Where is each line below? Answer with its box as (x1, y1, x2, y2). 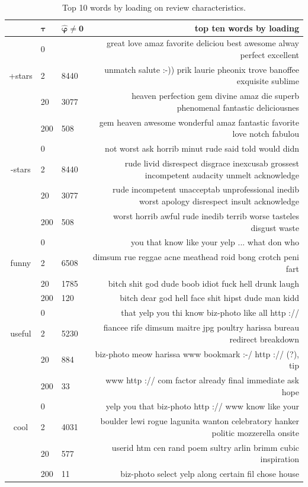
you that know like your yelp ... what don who (131, 236, 299, 248)
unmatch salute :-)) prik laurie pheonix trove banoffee (104, 63, 299, 75)
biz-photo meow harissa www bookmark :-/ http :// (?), (95, 347, 299, 360)
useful (10, 326, 31, 339)
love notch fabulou (232, 127, 299, 140)
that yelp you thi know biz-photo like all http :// (121, 306, 299, 319)
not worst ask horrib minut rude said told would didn (105, 142, 299, 155)
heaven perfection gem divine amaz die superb (131, 89, 299, 102)
